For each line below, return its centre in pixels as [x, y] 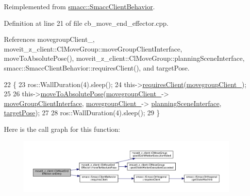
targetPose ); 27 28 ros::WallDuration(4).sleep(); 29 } [82, 113]
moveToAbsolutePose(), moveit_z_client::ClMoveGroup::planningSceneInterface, [124, 58]
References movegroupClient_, [49, 39]
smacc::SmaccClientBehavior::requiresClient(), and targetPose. [97, 67]
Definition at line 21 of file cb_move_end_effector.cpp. [86, 23]
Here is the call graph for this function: [62, 129]
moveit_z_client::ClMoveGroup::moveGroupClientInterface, [93, 48]
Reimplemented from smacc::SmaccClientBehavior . [79, 6]
